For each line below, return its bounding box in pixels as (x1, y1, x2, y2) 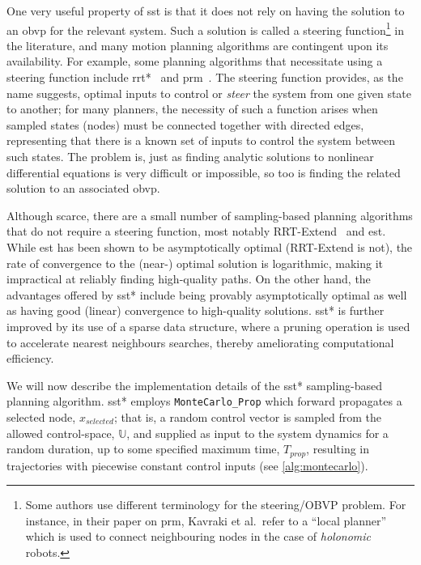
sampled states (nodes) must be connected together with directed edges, (6, 116, 364, 133)
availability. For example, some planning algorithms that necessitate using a (6, 53, 383, 70)
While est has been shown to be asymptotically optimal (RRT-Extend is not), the (6, 238, 413, 255)
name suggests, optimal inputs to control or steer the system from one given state (6, 84, 412, 101)
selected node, (6, 408, 76, 425)
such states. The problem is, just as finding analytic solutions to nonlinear (6, 148, 374, 164)
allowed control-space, (6, 424, 115, 441)
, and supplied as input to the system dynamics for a (126, 424, 389, 441)
